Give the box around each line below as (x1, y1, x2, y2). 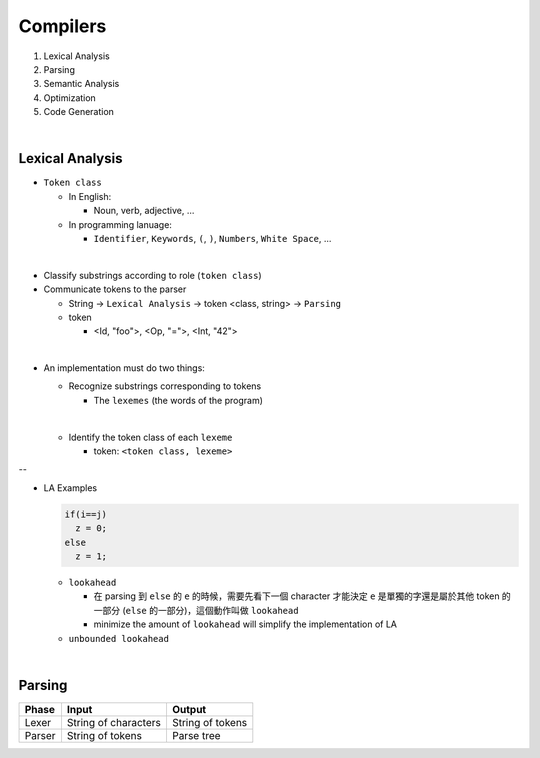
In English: (68, 190, 112, 202)
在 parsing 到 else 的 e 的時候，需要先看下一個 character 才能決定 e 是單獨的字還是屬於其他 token (93, 590, 500, 602)
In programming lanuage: (68, 218, 172, 230)
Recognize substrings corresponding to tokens (68, 380, 262, 392)
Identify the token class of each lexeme (68, 431, 233, 443)
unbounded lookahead (68, 633, 170, 644)
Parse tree (171, 728, 221, 742)
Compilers (18, 15, 107, 37)
